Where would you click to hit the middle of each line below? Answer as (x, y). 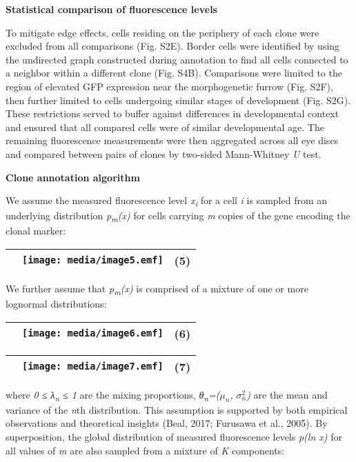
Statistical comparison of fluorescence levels (111, 9)
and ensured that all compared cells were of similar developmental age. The (165, 127)
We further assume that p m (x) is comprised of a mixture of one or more (157, 289)
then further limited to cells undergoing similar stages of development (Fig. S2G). (178, 100)
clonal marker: (36, 231)
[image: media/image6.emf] (93, 333)
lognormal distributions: (56, 304)
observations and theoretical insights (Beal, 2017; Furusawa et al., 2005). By (167, 423)
